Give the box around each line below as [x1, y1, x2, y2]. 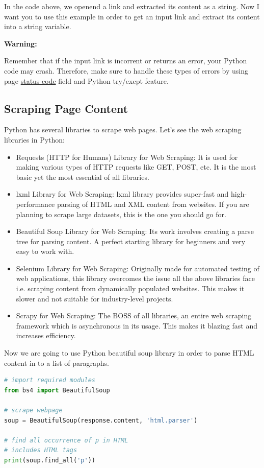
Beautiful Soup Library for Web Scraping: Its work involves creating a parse [16, 226, 254, 237]
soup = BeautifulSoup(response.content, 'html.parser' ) [4, 416, 198, 424]
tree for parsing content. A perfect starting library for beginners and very [16, 236, 246, 246]
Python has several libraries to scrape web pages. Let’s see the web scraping [4, 124, 242, 135]
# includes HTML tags [4, 447, 77, 454]
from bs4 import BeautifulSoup [4, 386, 110, 394]
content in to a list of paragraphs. [4, 357, 109, 368]
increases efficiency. [16, 330, 76, 341]
